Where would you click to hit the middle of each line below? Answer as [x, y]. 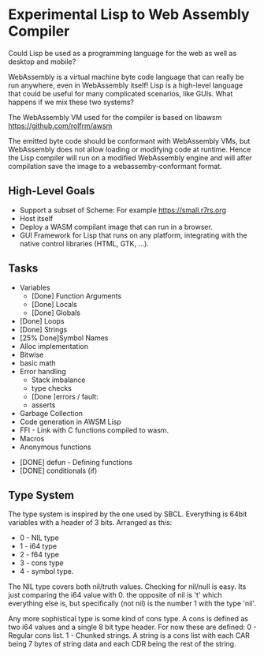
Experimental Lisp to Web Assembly [129, 15]
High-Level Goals [52, 191]
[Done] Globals [56, 313]
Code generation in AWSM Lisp [71, 422]
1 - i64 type [38, 546]
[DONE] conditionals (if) [58, 470]
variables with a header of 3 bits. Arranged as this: [90, 523]
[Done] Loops [42, 321]
